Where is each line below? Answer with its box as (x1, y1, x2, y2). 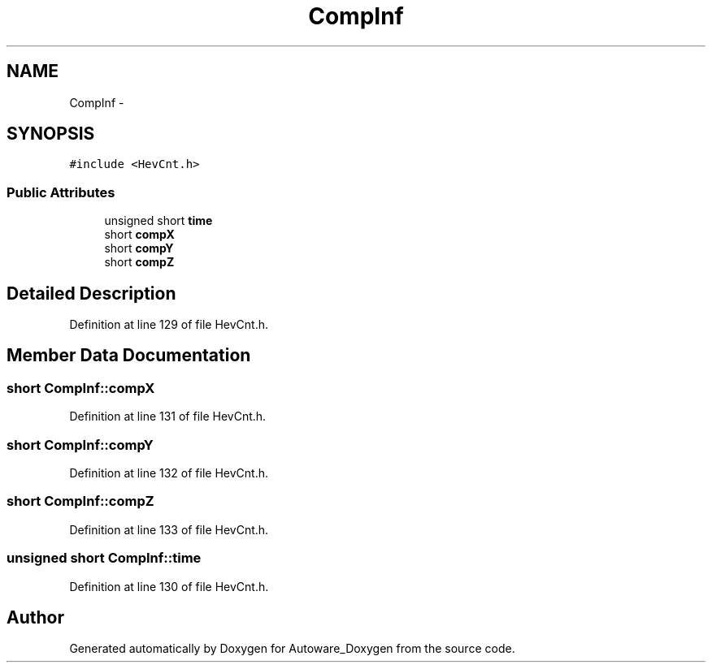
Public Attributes (7, 183, 115, 201)
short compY (104, 241, 174, 256)
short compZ (104, 255, 175, 270)
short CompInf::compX (7, 379, 155, 396)
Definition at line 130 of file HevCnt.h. (69, 579, 269, 593)
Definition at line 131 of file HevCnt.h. (69, 409, 267, 424)
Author (7, 606, 64, 628)
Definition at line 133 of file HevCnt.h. (69, 522, 269, 537)
